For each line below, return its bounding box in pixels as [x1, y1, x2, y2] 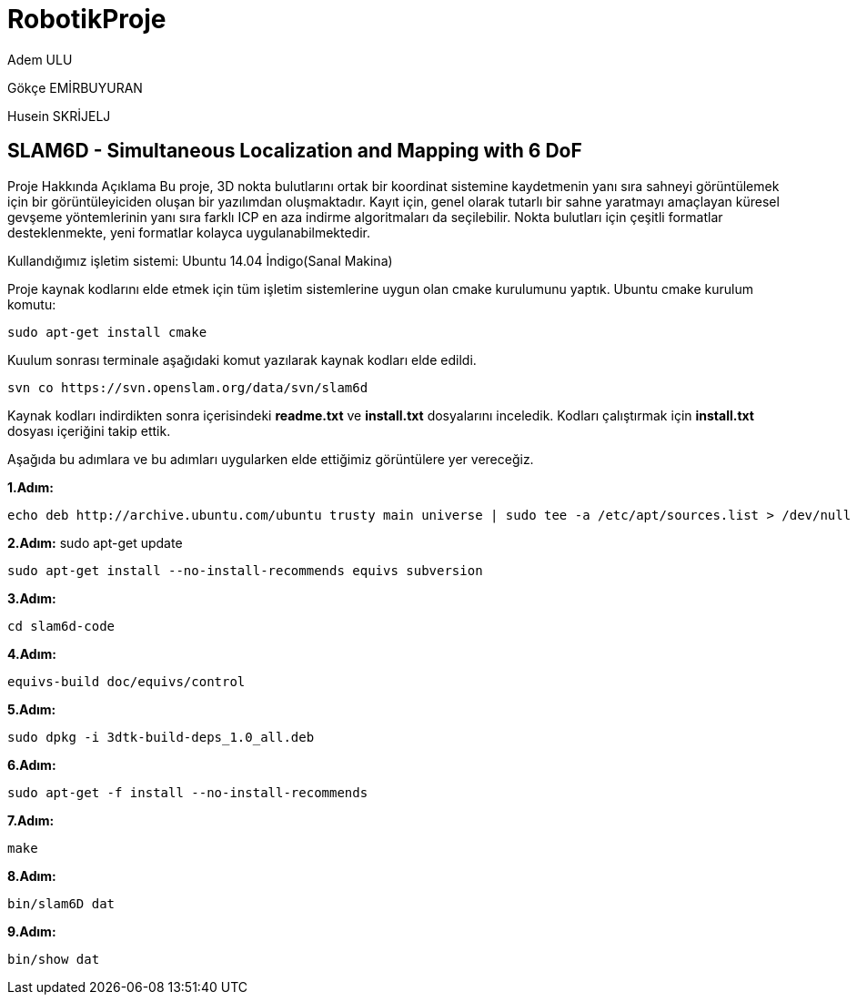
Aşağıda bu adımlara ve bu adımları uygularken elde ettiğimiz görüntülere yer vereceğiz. [7, 450, 534, 467]
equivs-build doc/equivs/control [7, 673, 246, 689]
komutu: [7, 296, 56, 312]
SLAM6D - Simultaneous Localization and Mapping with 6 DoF [7, 139, 582, 163]
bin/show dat [7, 951, 100, 967]
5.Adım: [7, 701, 56, 717]
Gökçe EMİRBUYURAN [7, 79, 143, 96]
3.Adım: [7, 590, 56, 606]
